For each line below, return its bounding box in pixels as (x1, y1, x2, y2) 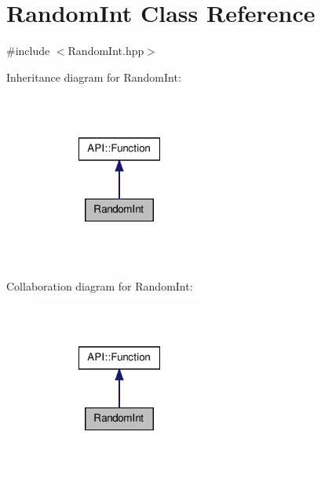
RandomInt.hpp (67, 42, 144, 59)
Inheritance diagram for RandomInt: (6, 68, 181, 85)
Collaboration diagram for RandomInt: (6, 277, 193, 294)
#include (6, 42, 50, 59)
